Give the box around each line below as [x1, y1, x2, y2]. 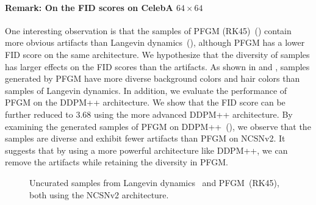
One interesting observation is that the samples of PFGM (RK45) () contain [5, 24, 292, 37]
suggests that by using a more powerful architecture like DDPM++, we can [5, 143, 288, 156]
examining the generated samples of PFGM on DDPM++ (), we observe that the [5, 120, 311, 132]
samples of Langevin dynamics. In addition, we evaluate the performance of [5, 84, 287, 96]
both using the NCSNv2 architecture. [29, 188, 169, 201]
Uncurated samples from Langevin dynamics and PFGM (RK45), [29, 176, 279, 189]
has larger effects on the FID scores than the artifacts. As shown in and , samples [5, 60, 310, 73]
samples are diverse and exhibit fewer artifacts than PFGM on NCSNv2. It [5, 132, 285, 145]
